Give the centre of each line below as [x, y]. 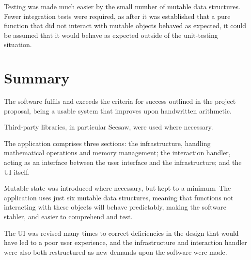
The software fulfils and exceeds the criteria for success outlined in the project [120, 101]
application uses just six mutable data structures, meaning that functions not [119, 197]
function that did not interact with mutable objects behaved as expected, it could [125, 25]
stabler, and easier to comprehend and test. [68, 217]
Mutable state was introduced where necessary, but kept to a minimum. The [118, 188]
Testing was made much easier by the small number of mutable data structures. [122, 6]
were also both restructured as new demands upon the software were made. [116, 252]
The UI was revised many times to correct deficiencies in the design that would [121, 233]
